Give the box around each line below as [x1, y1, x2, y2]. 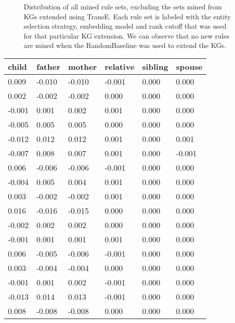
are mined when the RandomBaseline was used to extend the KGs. [24, 40, 227, 50]
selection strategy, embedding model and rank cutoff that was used [24, 21, 227, 31]
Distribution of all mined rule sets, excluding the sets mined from [24, 1, 222, 11]
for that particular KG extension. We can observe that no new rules [24, 30, 230, 41]
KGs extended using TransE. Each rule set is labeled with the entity [24, 11, 231, 21]
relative [104, 60, 135, 72]
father [36, 60, 60, 72]
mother [68, 60, 97, 72]
